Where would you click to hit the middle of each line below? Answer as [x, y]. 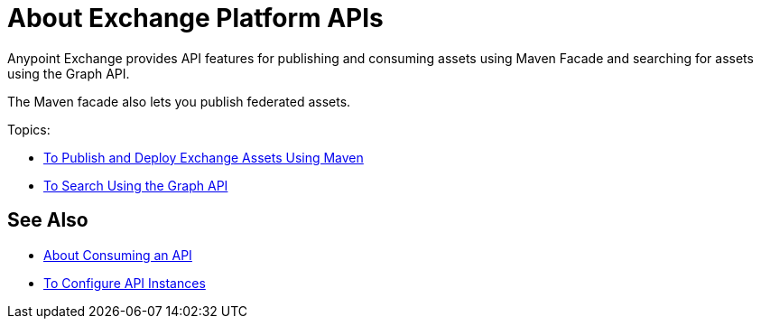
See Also [48, 220]
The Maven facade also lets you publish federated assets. [179, 101]
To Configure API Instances [125, 283]
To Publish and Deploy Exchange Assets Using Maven [204, 157]
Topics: [29, 129]
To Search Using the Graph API [136, 185]
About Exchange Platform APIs [195, 18]
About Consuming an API [118, 255]
